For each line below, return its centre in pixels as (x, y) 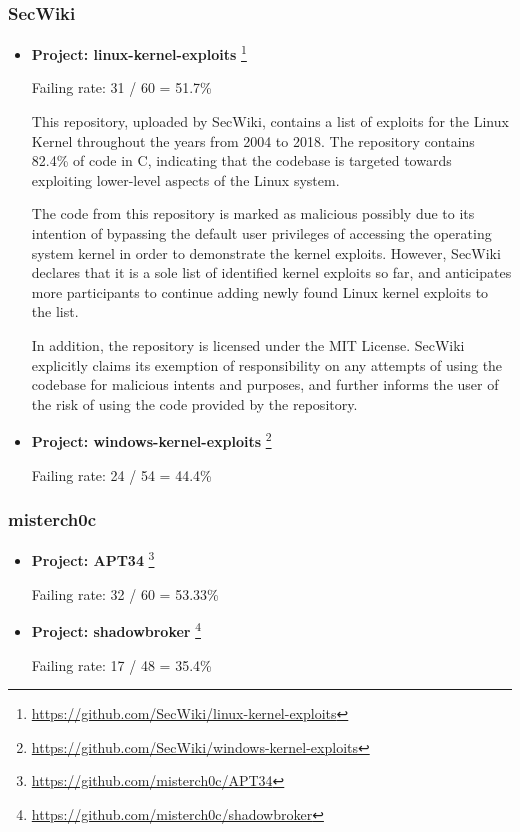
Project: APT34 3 (93, 559)
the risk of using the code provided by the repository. (194, 403)
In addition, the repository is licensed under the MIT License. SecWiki (248, 345)
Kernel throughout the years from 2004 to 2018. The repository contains (253, 140)
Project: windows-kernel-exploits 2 (151, 440)
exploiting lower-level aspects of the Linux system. (185, 179)
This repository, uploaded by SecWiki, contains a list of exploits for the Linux (270, 121)
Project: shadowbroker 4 (116, 629)
